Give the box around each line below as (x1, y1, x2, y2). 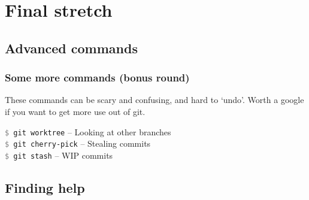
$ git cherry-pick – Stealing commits (5, 137, 151, 150)
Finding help (5, 178, 85, 196)
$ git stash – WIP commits (5, 149, 113, 161)
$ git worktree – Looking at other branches (5, 125, 171, 138)
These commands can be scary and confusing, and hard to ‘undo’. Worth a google (5, 93, 304, 106)
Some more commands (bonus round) (5, 70, 190, 85)
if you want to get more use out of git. (5, 105, 146, 117)
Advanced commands (5, 38, 138, 57)
